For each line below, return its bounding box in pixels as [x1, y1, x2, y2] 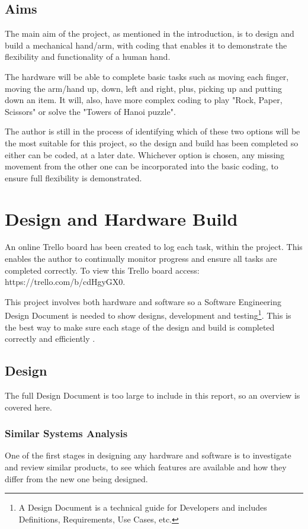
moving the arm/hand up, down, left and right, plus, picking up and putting [5, 82, 283, 94]
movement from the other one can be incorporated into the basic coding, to [5, 160, 278, 172]
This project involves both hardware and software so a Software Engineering [5, 295, 282, 307]
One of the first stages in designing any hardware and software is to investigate [5, 449, 291, 461]
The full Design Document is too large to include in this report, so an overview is [5, 389, 300, 402]
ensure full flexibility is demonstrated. [5, 171, 142, 184]
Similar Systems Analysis [5, 426, 128, 441]
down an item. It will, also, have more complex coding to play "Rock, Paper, [5, 94, 283, 106]
